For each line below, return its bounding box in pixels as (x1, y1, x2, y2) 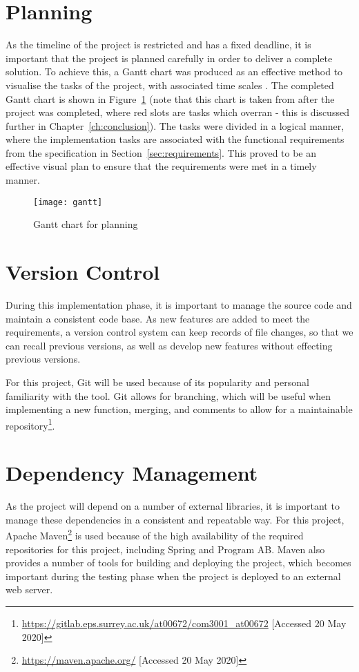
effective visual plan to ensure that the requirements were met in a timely (6, 159, 317, 173)
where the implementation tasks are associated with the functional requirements (6, 132, 345, 146)
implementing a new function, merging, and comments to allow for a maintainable (6, 402, 353, 416)
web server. (6, 582, 53, 597)
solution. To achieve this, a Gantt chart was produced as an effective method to (6, 64, 343, 79)
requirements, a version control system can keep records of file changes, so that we (6, 325, 353, 339)
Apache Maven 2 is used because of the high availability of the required (6, 526, 304, 542)
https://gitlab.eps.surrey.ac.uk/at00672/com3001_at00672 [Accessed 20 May (21, 615, 347, 630)
